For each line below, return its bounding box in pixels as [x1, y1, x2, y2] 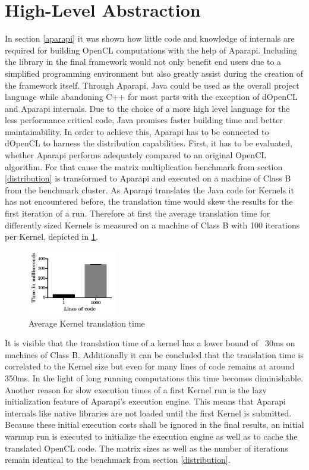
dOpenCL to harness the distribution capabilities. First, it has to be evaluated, [5, 137, 293, 149]
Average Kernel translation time [29, 317, 145, 329]
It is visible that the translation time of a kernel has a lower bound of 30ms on [5, 337, 295, 349]
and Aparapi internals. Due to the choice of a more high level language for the [5, 102, 290, 114]
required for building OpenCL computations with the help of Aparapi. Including [5, 43, 298, 56]
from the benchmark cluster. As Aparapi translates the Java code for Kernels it [5, 183, 294, 196]
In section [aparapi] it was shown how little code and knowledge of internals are [5, 32, 295, 45]
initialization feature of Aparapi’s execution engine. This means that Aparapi [5, 395, 286, 408]
